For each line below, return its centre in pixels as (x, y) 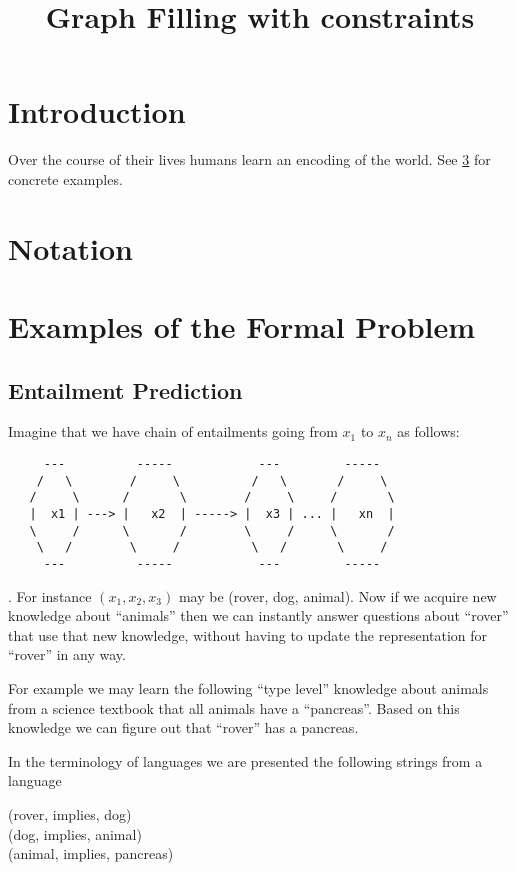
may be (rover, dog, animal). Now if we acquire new (337, 595)
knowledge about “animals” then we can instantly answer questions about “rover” (258, 615)
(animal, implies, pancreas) (91, 853)
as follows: (428, 431)
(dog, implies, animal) (75, 833)
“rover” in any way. (67, 654)
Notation (70, 247)
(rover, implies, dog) (70, 813)
